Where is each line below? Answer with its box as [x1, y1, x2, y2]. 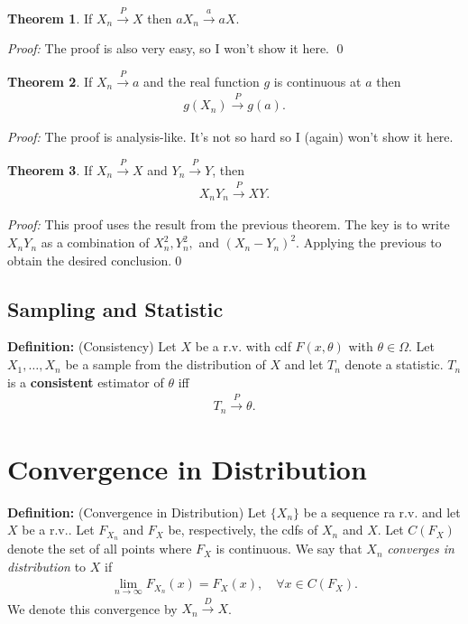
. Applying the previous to [296, 233, 442, 252]
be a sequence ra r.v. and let [303, 502, 461, 521]
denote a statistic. [344, 355, 444, 374]
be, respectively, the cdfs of [168, 520, 318, 539]
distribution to [7, 556, 87, 575]
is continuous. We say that [216, 539, 362, 558]
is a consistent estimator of [7, 372, 164, 391]
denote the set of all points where [7, 539, 192, 558]
